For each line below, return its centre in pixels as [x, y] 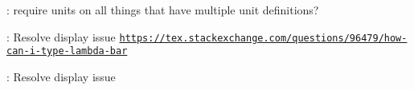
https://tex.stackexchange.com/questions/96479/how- [263, 38]
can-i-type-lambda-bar [67, 51]
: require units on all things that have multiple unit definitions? [163, 10]
